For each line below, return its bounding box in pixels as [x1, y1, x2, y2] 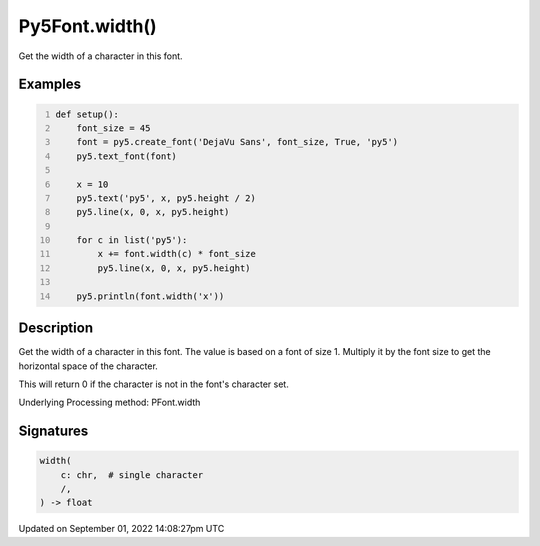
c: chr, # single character [60, 469, 204, 480]
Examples [18, 76, 82, 93]
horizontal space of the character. [18, 360, 159, 372]
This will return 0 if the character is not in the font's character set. [18, 378, 289, 390]
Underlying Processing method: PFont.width [18, 396, 201, 409]
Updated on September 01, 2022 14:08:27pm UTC [18, 523, 225, 535]
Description [18, 320, 94, 337]
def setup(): [55, 108, 120, 120]
